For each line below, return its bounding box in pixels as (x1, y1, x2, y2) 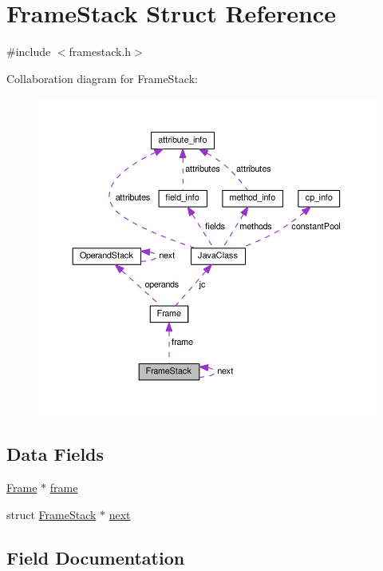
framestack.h (69, 43, 132, 60)
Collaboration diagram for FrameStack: (6, 69, 198, 86)
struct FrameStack (6, 506, 97, 522)
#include (6, 43, 51, 60)
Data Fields (6, 442, 105, 466)
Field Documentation (6, 545, 185, 569)
